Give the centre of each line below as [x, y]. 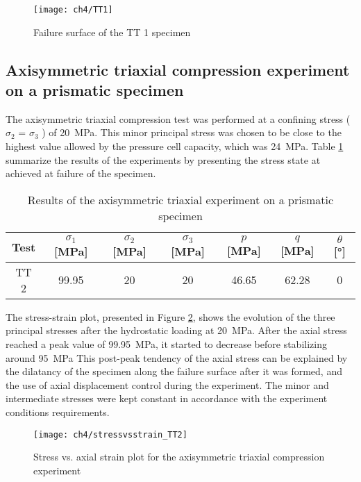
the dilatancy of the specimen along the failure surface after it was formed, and [174, 371]
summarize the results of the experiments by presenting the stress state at [163, 159]
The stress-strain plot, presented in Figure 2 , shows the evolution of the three [170, 316]
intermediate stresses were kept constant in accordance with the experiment [167, 398]
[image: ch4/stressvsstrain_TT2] [110, 434]
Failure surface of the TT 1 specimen [112, 32]
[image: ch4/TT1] [73, 10]
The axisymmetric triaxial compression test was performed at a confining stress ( [178, 118]
